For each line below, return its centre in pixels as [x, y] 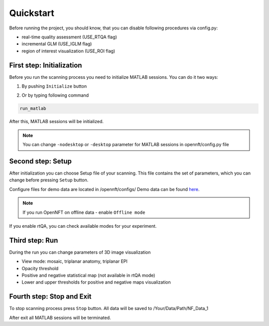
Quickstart [32, 13]
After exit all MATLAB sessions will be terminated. [60, 318]
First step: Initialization [46, 65]
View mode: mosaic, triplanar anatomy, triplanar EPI [75, 261]
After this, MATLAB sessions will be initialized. [57, 122]
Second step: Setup [41, 161]
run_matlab [33, 109]
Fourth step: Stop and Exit [50, 297]
